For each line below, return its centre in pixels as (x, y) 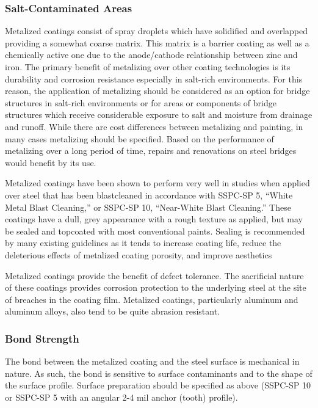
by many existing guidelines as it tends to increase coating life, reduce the (143, 243)
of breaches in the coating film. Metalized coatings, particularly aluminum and (152, 299)
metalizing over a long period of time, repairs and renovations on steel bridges (151, 151)
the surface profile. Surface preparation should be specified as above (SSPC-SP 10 (158, 385)
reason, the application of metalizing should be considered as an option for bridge (157, 91)
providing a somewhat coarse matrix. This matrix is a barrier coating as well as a (157, 42)
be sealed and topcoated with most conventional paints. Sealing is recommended (155, 231)
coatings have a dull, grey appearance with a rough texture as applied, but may (154, 219)
